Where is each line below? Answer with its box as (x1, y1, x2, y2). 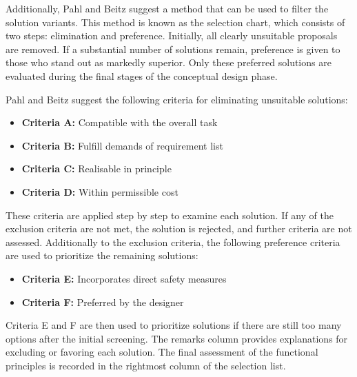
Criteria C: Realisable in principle (21, 161, 172, 176)
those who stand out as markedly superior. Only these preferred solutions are (6, 55, 331, 70)
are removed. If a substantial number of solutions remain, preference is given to (6, 41, 340, 56)
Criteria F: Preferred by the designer (21, 294, 184, 309)
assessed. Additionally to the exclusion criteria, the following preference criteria (6, 234, 340, 249)
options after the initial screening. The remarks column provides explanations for (6, 331, 348, 345)
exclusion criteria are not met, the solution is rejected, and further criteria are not (6, 221, 352, 236)
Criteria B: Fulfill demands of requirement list (21, 138, 223, 152)
